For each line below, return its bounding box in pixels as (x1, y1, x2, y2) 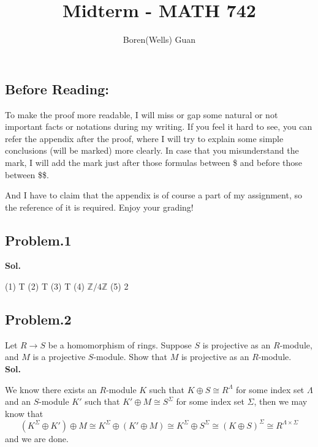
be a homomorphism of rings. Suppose (48, 338, 192, 351)
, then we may (254, 395, 308, 408)
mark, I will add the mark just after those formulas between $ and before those (5, 156, 303, 168)
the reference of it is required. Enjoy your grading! (5, 200, 194, 213)
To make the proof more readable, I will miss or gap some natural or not (5, 108, 278, 121)
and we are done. (5, 432, 69, 445)
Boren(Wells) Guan (123, 33, 196, 46)
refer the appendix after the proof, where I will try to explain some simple (5, 132, 284, 145)
